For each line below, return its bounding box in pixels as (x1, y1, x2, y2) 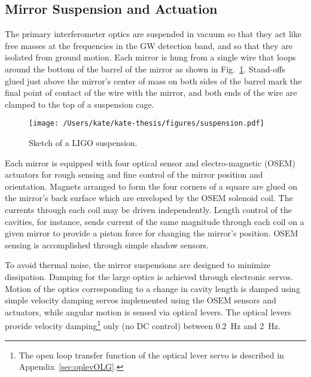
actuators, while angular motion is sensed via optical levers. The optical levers (5, 305, 291, 318)
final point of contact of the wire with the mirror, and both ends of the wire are (5, 86, 297, 99)
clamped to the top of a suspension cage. (5, 98, 154, 110)
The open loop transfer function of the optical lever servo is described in (19, 348, 284, 361)
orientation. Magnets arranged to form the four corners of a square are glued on (5, 180, 298, 192)
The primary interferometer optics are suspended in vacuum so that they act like (5, 28, 301, 40)
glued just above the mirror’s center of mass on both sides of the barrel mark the (5, 74, 302, 87)
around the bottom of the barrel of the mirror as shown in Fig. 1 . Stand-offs (5, 62, 285, 75)
